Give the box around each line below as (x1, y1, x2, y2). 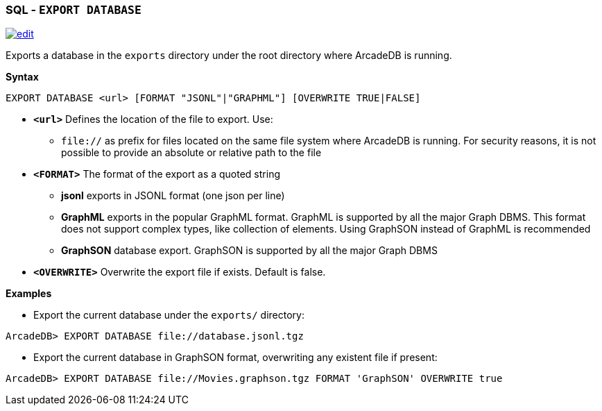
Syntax (6, 71, 39, 83)
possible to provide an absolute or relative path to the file (61, 146, 322, 159)
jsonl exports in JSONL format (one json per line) (61, 190, 285, 202)
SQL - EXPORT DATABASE (6, 3, 141, 17)
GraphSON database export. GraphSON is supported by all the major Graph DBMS (61, 244, 438, 257)
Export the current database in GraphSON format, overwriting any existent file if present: (33, 351, 438, 364)
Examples (6, 287, 52, 300)
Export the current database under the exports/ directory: (33, 309, 304, 321)
